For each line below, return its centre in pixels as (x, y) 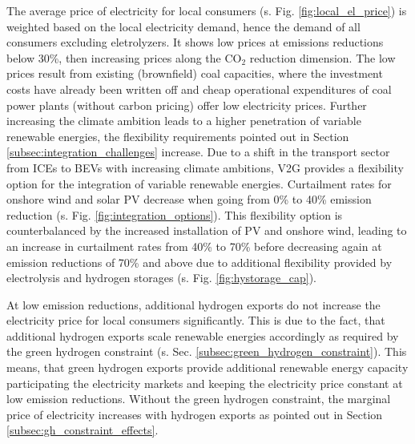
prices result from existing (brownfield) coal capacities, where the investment (195, 73)
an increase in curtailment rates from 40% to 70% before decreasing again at (194, 246)
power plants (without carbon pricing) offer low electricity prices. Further (187, 105)
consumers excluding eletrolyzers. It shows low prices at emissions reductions (195, 42)
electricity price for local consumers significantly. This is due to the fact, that (196, 320)
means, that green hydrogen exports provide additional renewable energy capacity (207, 367)
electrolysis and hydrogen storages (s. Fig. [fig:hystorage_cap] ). (162, 278)
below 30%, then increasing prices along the (114, 57)
